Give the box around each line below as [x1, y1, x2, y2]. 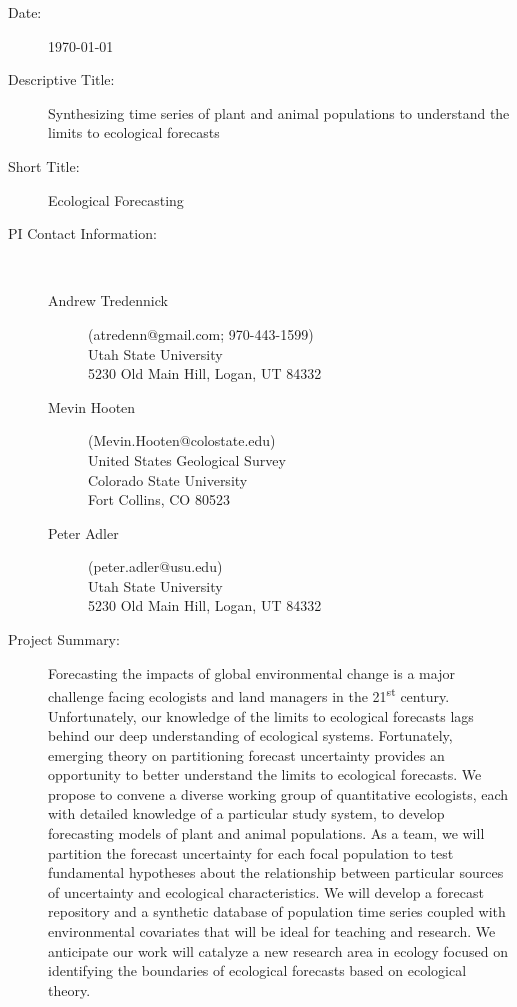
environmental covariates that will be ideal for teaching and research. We [48, 921, 496, 942]
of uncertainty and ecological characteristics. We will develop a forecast [48, 881, 484, 902]
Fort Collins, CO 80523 [88, 489, 230, 510]
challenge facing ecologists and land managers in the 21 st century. [48, 683, 450, 706]
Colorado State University [88, 469, 248, 490]
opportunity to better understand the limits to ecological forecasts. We [48, 764, 482, 785]
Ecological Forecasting [48, 189, 184, 210]
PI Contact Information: [8, 223, 157, 244]
